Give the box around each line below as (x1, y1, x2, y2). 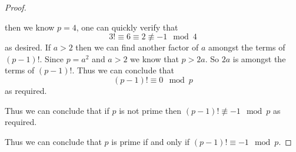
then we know (5, 21, 55, 33)
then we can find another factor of (75, 41, 199, 53)
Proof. (5, 1, 26, 13)
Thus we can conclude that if (5, 104, 109, 116)
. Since (39, 52, 64, 65)
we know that (130, 52, 179, 65)
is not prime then (119, 104, 182, 116)
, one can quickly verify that (76, 21, 178, 33)
